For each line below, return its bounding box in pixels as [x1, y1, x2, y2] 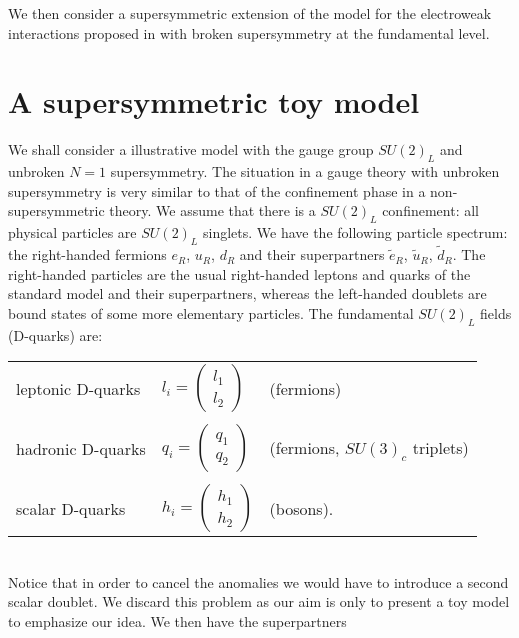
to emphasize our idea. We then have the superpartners [8, 611, 347, 632]
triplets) [412, 435, 469, 459]
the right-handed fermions [8, 244, 167, 265]
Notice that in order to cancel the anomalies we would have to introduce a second [8, 571, 509, 592]
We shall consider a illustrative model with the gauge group [8, 139, 374, 160]
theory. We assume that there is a [109, 200, 316, 221]
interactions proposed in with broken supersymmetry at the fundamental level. [8, 22, 490, 43]
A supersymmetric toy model [8, 81, 420, 122]
